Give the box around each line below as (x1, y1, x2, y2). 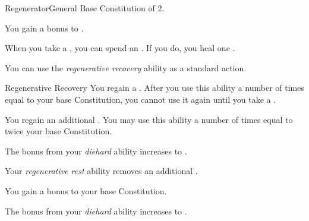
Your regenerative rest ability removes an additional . (5, 165, 198, 177)
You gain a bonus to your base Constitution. (5, 184, 167, 197)
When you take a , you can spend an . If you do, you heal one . (5, 42, 235, 54)
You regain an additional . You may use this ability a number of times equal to (5, 113, 293, 125)
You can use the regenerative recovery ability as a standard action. (5, 61, 247, 74)
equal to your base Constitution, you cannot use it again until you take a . (5, 93, 276, 105)
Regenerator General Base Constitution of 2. (5, 2, 165, 14)
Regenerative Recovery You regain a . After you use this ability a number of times (5, 81, 305, 94)
